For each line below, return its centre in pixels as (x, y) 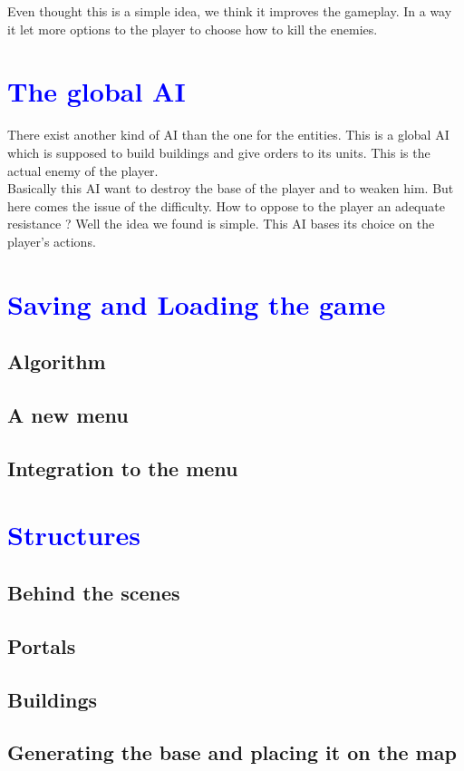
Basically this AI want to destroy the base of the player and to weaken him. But (231, 188)
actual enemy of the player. (83, 170)
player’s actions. (52, 241)
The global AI (97, 91)
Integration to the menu (123, 468)
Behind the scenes (94, 592)
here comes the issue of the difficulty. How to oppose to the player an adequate (226, 205)
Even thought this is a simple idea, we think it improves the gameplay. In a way (230, 11)
